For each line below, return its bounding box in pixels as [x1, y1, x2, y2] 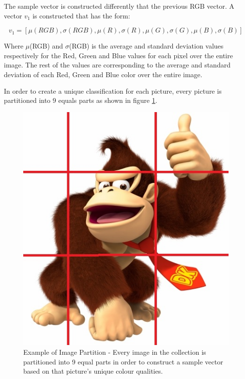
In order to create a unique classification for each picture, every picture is [4, 85, 222, 96]
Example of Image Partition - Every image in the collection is [23, 347, 206, 357]
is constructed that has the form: [32, 10, 130, 20]
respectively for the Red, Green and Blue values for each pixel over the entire [4, 50, 233, 60]
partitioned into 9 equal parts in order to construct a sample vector [23, 356, 223, 366]
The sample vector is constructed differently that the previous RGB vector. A [4, 1, 234, 11]
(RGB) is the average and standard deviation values [69, 41, 224, 51]
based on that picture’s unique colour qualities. [23, 366, 163, 376]
